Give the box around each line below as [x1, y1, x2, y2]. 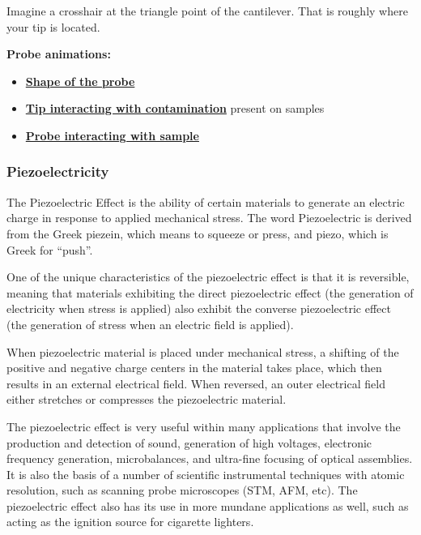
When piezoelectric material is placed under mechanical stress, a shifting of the [6, 343, 399, 360]
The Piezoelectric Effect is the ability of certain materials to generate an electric [6, 193, 405, 210]
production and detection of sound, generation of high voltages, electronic [6, 434, 372, 451]
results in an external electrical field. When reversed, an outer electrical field [6, 374, 385, 392]
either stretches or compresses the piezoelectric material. [6, 391, 287, 408]
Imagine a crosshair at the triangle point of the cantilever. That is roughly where [6, 2, 408, 19]
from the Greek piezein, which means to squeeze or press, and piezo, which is [6, 225, 389, 242]
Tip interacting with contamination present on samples [25, 100, 325, 117]
